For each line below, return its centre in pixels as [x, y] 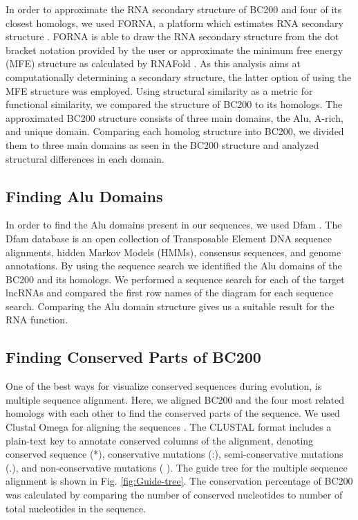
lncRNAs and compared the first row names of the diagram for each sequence [169, 293]
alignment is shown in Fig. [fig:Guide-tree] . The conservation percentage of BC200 [179, 481]
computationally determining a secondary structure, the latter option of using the [179, 77]
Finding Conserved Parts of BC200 [133, 357]
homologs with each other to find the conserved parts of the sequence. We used [173, 413]
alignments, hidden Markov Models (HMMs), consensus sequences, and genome [173, 252]
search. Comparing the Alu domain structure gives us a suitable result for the [170, 306]
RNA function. [37, 320]
